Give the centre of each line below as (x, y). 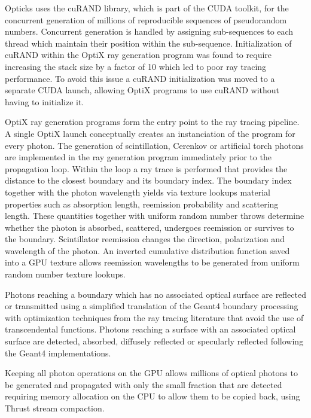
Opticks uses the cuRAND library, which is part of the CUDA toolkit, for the (147, 8)
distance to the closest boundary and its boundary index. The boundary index (148, 180)
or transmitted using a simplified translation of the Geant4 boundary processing (152, 306)
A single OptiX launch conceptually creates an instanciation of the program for (150, 133)
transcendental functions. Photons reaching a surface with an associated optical (150, 329)
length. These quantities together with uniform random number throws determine (155, 216)
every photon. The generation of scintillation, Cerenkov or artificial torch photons (154, 145)
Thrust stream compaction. (55, 408)
